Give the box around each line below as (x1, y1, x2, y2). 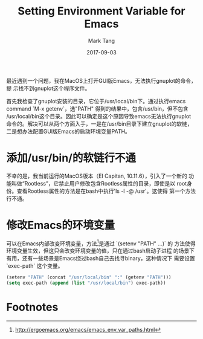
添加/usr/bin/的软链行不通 (6, 151, 136, 165)
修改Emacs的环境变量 (6, 219, 115, 232)
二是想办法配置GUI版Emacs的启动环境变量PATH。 (6, 128, 131, 135)
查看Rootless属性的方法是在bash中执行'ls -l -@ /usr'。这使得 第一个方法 (16, 187, 196, 195)
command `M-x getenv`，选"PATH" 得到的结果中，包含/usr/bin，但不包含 (6, 105, 188, 112)
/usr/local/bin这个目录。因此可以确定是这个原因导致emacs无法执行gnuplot (6, 112, 192, 120)
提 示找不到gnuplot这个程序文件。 (6, 85, 91, 92)
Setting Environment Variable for (18, 4, 185, 18)
